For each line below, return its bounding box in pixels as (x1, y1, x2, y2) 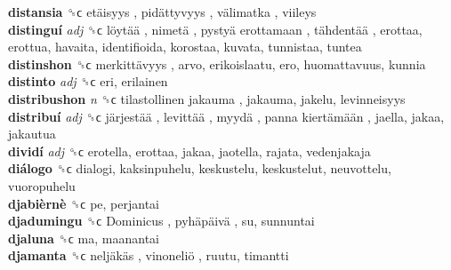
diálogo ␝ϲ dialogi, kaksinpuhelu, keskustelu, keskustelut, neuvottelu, (8, 159, 391, 178)
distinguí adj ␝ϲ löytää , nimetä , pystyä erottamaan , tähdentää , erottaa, (8, 20, 423, 38)
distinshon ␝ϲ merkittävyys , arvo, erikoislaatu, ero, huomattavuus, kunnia (8, 54, 426, 73)
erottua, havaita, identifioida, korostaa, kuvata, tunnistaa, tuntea (8, 37, 362, 56)
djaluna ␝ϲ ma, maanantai (8, 228, 160, 247)
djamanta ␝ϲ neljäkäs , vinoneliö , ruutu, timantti (8, 246, 289, 265)
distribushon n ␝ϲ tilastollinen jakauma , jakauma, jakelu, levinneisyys (8, 89, 406, 107)
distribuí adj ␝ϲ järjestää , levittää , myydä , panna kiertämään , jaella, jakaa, (8, 107, 445, 125)
